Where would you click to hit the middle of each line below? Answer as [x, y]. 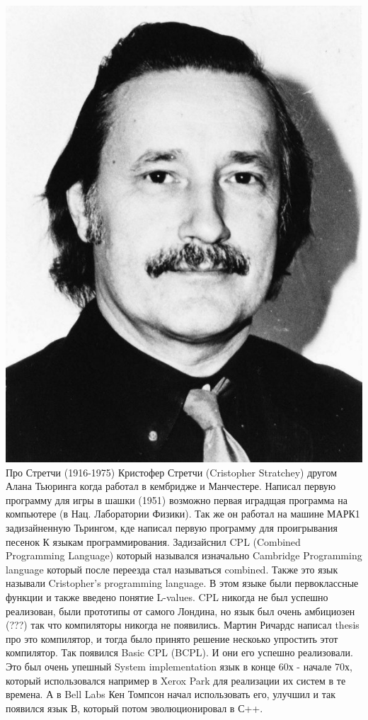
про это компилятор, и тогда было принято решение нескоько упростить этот [172, 638]
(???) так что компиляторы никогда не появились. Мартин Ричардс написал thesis [183, 625]
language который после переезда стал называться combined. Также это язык [172, 569]
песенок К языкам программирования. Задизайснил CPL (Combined [153, 541]
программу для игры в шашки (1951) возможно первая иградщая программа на [177, 499]
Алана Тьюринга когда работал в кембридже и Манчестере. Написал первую [171, 486]
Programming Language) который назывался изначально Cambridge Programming [184, 555]
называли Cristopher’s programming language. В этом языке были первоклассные [182, 583]
